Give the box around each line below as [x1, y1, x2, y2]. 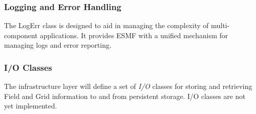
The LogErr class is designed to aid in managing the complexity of [4, 20, 209, 31]
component [4, 30, 38, 40]
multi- [211, 20, 230, 31]
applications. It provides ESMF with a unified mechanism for [40, 30, 228, 40]
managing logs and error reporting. [4, 40, 111, 50]
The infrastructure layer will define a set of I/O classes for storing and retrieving [4, 81, 252, 91]
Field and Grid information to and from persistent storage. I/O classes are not [4, 90, 245, 101]
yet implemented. [4, 100, 57, 111]
